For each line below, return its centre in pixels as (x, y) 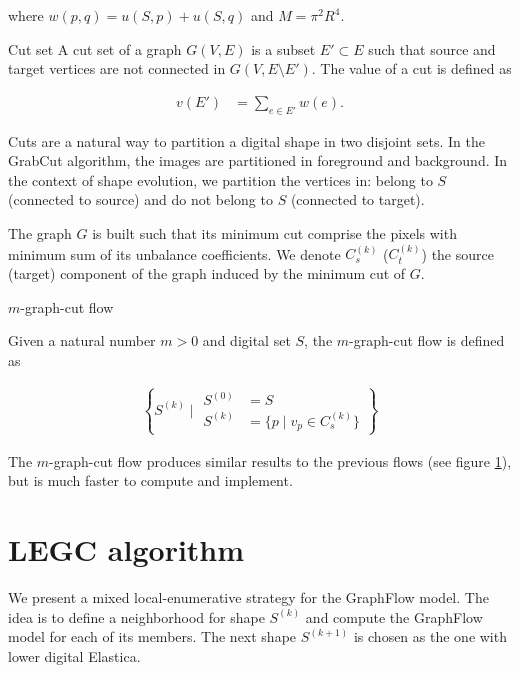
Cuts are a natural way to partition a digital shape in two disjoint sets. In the (246, 140)
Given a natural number (82, 340)
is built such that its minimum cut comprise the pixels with (274, 232)
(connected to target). (357, 199)
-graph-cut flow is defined (427, 340)
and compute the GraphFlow (394, 616)
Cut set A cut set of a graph (95, 48)
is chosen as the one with (430, 636)
